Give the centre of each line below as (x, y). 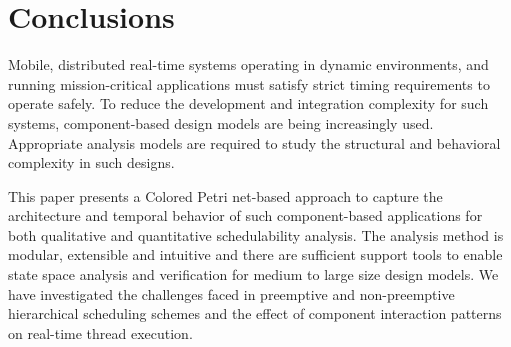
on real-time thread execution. (100, 332)
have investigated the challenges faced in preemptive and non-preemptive (231, 293)
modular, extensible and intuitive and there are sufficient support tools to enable (255, 254)
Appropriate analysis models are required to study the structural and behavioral (254, 142)
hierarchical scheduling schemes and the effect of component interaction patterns (255, 313)
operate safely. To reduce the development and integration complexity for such (248, 103)
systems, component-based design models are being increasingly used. (221, 122)
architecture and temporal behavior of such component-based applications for (245, 215)
